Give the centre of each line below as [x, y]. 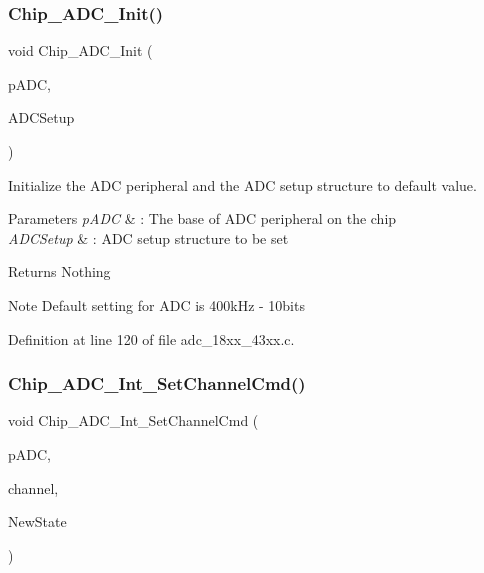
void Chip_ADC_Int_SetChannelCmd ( [133, 420]
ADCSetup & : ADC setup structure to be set [148, 237]
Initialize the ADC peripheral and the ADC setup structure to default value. [242, 184]
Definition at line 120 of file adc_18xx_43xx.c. [151, 338]
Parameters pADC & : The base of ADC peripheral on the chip [202, 218]
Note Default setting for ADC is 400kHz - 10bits [156, 304]
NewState [37, 521]
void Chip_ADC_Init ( [80, 50]
